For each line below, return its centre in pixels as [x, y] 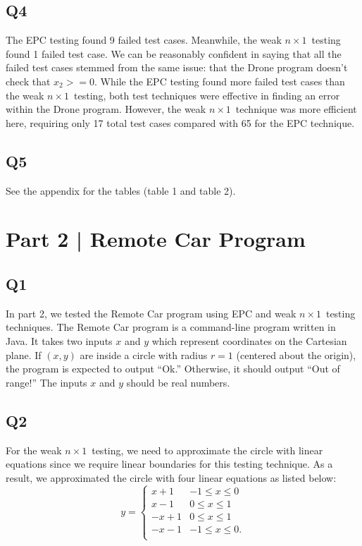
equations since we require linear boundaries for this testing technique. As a [169, 464]
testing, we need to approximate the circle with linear [207, 450]
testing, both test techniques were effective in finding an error [207, 95]
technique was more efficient [296, 109]
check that [28, 81]
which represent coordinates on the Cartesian [249, 340]
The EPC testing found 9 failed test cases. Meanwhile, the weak [144, 40]
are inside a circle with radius [144, 354]
